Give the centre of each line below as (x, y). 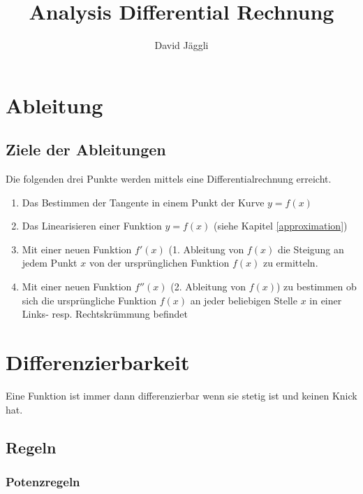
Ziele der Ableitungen (86, 149)
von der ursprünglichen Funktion (159, 263)
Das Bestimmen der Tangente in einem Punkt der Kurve (143, 202)
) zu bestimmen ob (317, 287)
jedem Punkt (50, 263)
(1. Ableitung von (206, 249)
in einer (326, 300)
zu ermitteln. (290, 263)
